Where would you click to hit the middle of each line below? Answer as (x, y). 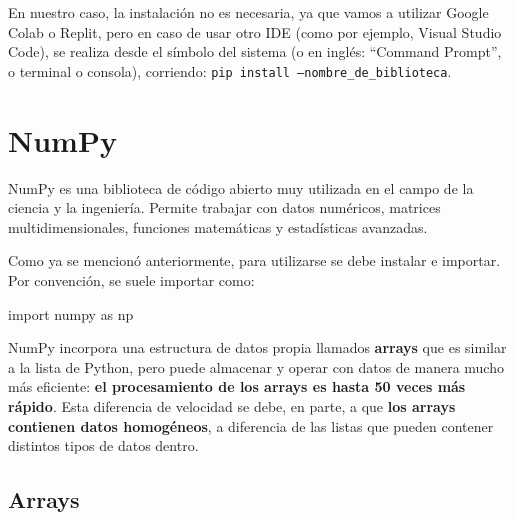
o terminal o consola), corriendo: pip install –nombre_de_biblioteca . (230, 70)
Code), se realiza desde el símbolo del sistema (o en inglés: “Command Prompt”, (255, 51)
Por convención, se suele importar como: (131, 279)
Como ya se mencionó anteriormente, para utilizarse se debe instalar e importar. (254, 260)
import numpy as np (71, 313)
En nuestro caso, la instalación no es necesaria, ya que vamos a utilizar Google (248, 12)
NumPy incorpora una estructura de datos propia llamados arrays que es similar (257, 347)
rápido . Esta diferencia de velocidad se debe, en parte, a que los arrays (232, 405)
